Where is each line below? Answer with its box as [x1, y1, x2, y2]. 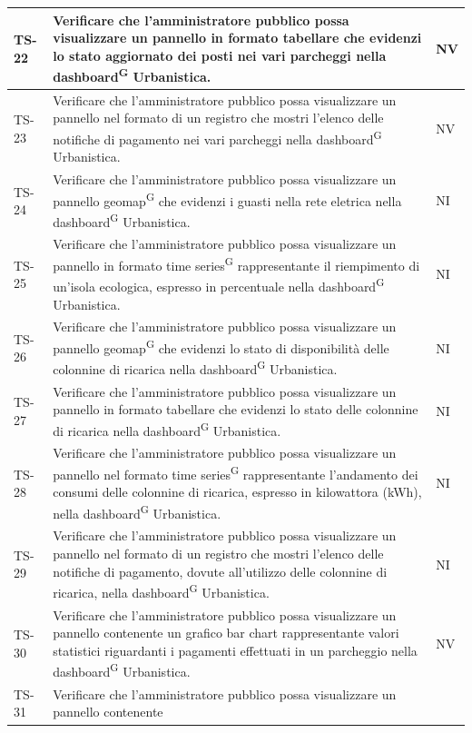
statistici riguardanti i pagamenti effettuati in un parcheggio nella [53, 640, 418, 659]
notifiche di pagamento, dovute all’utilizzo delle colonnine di [53, 561, 388, 580]
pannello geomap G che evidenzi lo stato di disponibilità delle [53, 335, 389, 357]
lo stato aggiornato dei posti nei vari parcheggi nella [53, 45, 387, 64]
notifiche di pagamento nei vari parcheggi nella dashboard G [53, 126, 382, 148]
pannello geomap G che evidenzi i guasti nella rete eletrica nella [53, 188, 402, 210]
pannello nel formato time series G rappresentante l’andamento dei [53, 461, 418, 483]
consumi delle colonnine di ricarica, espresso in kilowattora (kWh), [53, 482, 422, 501]
